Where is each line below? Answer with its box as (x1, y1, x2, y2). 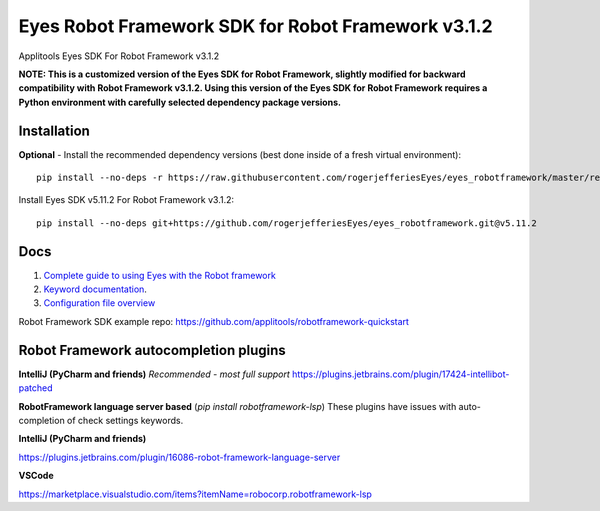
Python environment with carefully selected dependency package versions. (18, 96, 342, 108)
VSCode (18, 470, 54, 482)
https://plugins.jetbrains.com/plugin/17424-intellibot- (291, 368, 510, 380)
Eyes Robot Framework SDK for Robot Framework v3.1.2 (18, 15, 494, 37)
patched (18, 382, 54, 394)
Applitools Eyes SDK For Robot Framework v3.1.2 (18, 50, 220, 62)
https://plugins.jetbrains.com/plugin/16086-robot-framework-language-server (18, 451, 341, 463)
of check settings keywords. (66, 414, 184, 426)
